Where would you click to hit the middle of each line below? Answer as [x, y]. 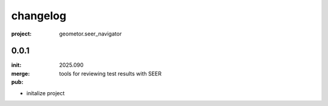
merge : [21, 73]
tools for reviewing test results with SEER [111, 73]
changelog [39, 16]
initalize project [46, 93]
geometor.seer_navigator [91, 34]
